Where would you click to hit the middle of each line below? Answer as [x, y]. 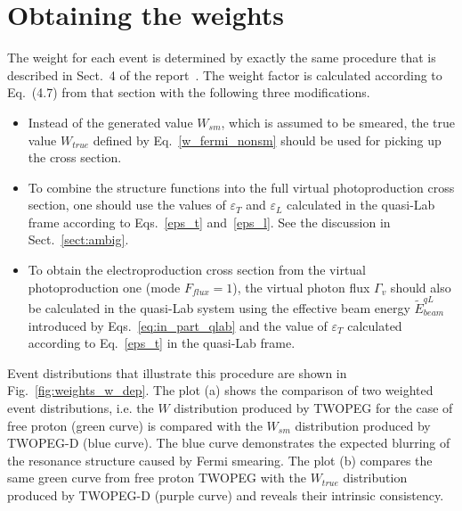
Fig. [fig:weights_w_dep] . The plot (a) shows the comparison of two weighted [220, 390]
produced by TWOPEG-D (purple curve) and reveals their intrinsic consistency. [226, 495]
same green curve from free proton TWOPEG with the [157, 478]
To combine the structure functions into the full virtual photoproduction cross [241, 187]
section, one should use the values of [127, 205]
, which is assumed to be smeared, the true [338, 122]
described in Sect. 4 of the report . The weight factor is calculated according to [225, 74]
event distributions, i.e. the [81, 407]
